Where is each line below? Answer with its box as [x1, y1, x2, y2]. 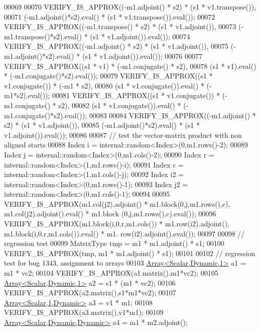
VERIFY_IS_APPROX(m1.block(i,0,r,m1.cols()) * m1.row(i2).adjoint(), [4, 218, 229, 229]
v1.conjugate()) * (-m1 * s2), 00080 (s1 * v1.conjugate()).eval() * [4, 80, 204, 91]
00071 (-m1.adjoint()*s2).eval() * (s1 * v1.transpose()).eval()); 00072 [4, 11, 215, 22]
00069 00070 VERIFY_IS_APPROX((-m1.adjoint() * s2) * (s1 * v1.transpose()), [4, 2, 256, 12]
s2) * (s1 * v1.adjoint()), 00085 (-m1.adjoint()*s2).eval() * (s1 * [4, 120, 200, 130]
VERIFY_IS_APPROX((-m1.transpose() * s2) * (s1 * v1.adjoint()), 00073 [4, 21, 236, 32]
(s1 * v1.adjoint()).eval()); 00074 [90, 31, 190, 41]
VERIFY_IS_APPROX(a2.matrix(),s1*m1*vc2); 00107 [4, 287, 176, 298]
